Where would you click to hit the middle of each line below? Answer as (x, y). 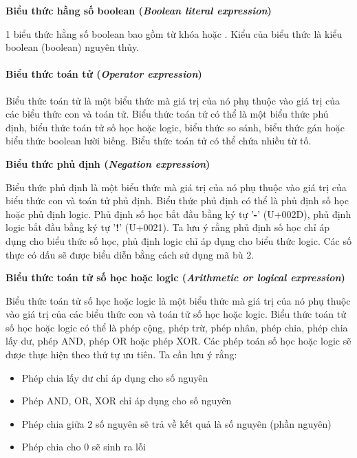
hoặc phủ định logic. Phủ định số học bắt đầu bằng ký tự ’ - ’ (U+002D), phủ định (178, 214)
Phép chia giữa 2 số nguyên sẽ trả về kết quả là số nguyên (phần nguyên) (176, 423)
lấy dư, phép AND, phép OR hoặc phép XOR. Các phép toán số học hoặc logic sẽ (178, 341)
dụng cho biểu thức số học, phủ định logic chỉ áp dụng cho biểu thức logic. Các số (179, 240)
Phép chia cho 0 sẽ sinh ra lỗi (84, 447)
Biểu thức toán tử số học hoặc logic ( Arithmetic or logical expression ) (175, 277)
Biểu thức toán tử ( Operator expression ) (104, 74)
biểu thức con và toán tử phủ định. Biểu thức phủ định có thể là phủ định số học (177, 200)
